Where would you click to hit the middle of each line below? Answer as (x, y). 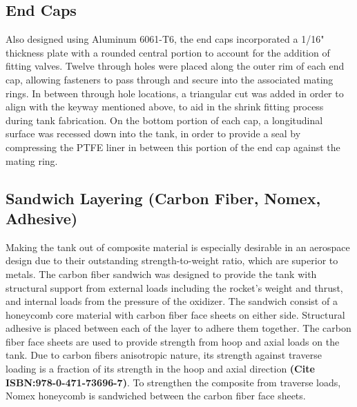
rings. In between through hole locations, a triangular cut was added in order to (175, 93)
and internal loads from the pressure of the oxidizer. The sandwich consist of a (172, 301)
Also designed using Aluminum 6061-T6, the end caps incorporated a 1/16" (165, 39)
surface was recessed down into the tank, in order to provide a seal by (153, 133)
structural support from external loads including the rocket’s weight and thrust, (174, 287)
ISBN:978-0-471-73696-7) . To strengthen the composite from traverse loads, (173, 382)
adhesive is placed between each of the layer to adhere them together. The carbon (178, 328)
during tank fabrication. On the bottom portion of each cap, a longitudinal (164, 120)
